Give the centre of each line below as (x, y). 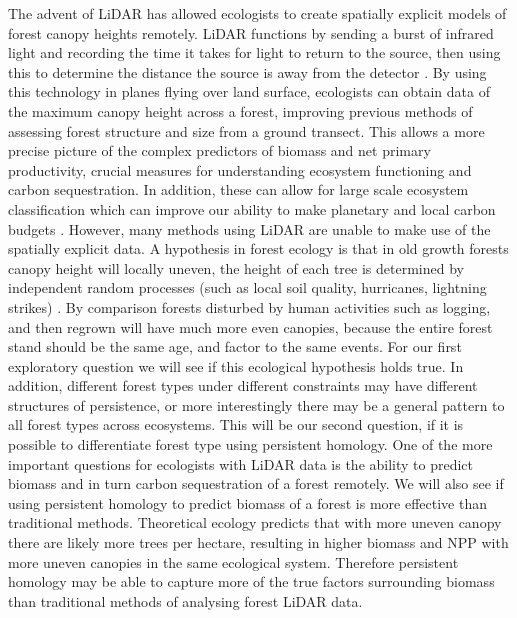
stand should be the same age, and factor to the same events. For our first (235, 346)
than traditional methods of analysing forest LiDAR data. (185, 600)
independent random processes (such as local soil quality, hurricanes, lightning (247, 287)
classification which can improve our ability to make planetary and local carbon (252, 208)
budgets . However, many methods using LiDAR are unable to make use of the (249, 228)
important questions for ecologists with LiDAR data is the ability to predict (241, 463)
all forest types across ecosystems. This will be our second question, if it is (236, 424)
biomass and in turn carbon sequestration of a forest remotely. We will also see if (256, 483)
